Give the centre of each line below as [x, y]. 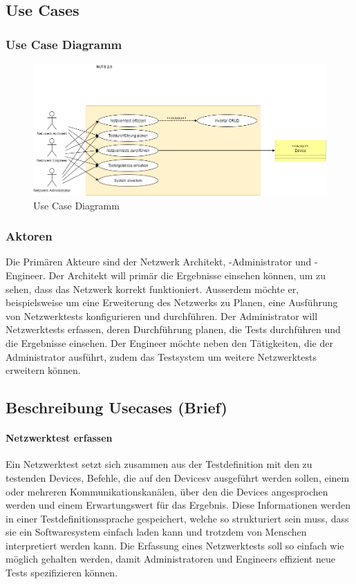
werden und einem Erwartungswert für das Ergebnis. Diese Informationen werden [178, 505]
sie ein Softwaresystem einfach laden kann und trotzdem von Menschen [156, 532]
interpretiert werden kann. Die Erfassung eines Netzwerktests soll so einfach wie [175, 545]
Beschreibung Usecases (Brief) [116, 407]
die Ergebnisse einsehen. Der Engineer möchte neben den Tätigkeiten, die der [169, 342]
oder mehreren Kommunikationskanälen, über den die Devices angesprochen [167, 491]
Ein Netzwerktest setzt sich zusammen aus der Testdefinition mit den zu [159, 464]
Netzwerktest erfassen [59, 438]
